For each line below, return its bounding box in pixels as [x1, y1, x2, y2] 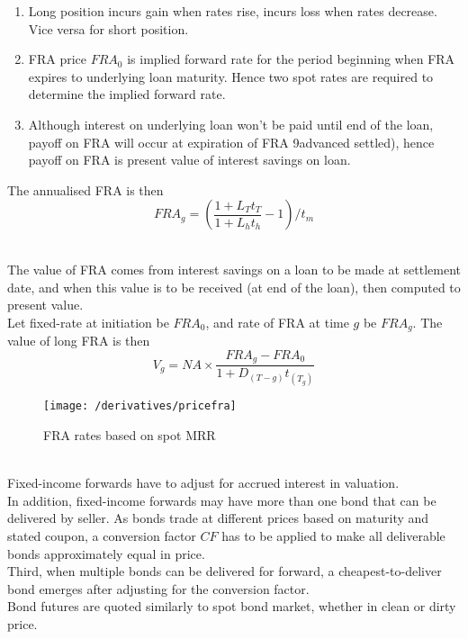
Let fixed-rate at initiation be [7, 312, 169, 331]
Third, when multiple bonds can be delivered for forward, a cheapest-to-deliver [7, 562, 442, 580]
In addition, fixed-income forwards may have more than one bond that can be [7, 490, 436, 509]
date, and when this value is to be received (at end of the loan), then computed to [7, 277, 461, 296]
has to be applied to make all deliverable [221, 526, 445, 545]
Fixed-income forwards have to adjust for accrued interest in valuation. [7, 473, 400, 492]
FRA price [28, 49, 87, 68]
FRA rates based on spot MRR [43, 426, 216, 445]
